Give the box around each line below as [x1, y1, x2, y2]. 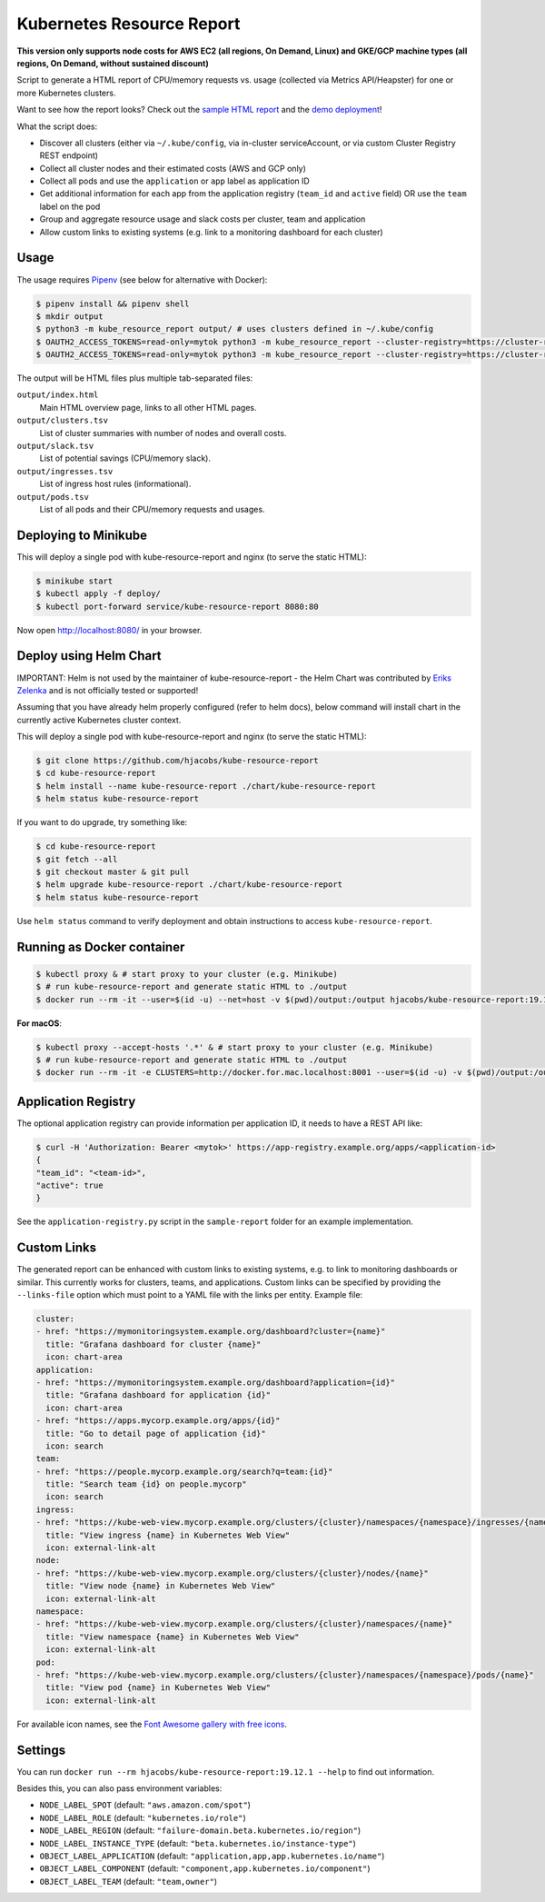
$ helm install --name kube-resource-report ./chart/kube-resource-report [35, 781, 377, 791]
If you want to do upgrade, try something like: [16, 817, 188, 828]
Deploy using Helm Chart [16, 648, 163, 663]
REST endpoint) [39, 150, 99, 161]
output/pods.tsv [16, 492, 90, 502]
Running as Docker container [16, 939, 185, 954]
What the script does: [16, 121, 98, 132]
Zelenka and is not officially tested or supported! [16, 684, 199, 695]
